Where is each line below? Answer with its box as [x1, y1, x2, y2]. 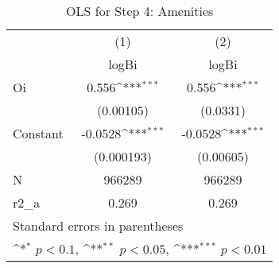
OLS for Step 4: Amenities [66, 2, 214, 20]
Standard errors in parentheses [13, 216, 184, 235]
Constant [13, 124, 64, 142]
